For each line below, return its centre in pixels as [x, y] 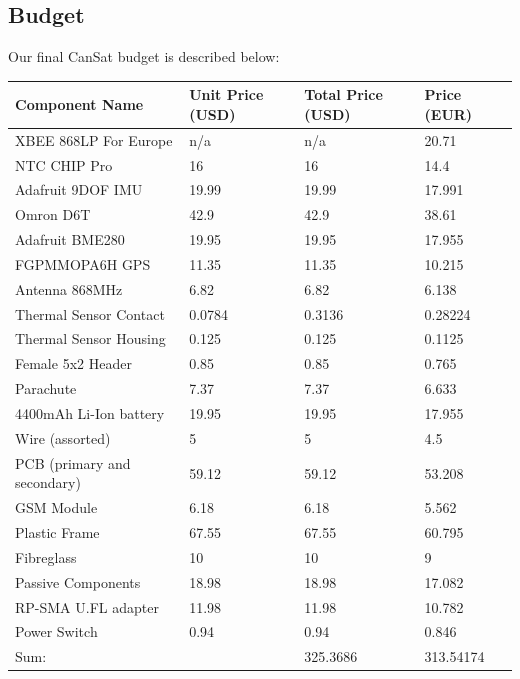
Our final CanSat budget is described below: [144, 56]
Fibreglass [46, 556]
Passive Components [78, 581]
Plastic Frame [57, 531]
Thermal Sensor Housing [90, 338]
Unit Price [226, 94]
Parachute [46, 388]
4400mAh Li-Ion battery [90, 413]
